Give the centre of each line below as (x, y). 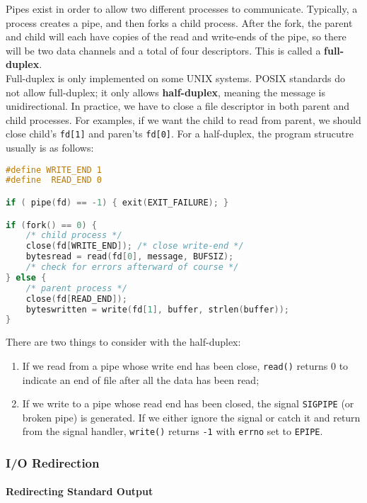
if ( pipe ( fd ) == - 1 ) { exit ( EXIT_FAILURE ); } (117, 203)
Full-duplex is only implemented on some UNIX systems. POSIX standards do (176, 78)
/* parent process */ (76, 288)
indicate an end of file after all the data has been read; (141, 379)
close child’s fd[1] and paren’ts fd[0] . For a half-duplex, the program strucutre (180, 134)
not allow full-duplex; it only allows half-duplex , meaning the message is (165, 92)
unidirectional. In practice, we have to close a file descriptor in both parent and (178, 106)
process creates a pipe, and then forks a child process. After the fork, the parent (179, 22)
